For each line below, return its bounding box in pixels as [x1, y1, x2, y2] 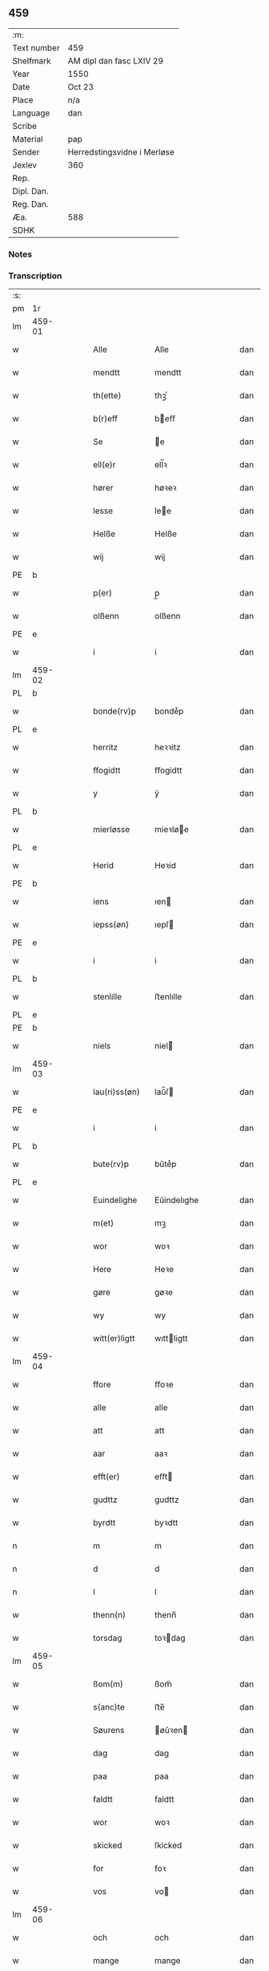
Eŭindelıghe [155, 1194, 199, 1206]
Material [12, 133, 43, 144]
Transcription [8, 270, 62, 281]
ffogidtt [93, 765, 121, 776]
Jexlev [12, 160, 38, 171]
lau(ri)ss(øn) [93, 1086, 140, 1097]
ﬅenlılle [155, 992, 183, 1003]
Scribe [12, 120, 38, 131]
